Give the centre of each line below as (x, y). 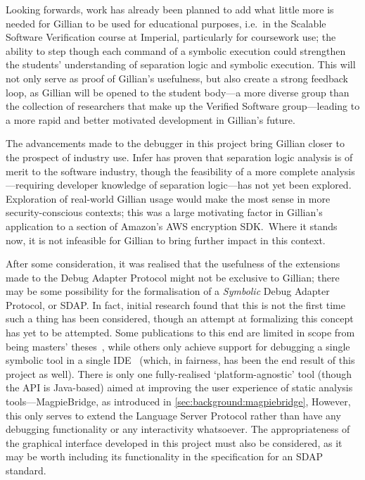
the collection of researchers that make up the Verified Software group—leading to (183, 106)
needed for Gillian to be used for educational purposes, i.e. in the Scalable (166, 23)
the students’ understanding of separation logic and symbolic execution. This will (181, 64)
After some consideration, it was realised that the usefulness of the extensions (173, 264)
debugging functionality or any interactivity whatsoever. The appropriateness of (178, 429)
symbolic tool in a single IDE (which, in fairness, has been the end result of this (180, 360)
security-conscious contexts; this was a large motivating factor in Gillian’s (164, 212)
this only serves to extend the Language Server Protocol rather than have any (173, 415)
